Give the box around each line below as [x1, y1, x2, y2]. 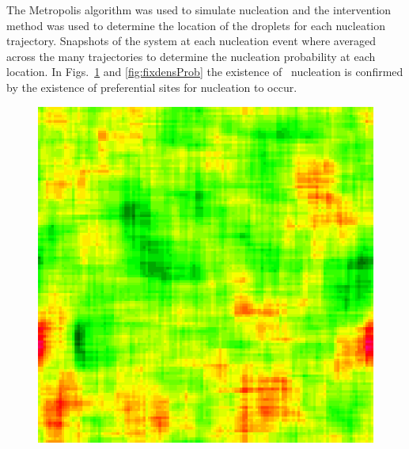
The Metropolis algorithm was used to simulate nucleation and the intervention [6, 2, 392, 17]
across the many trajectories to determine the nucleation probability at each [6, 48, 376, 64]
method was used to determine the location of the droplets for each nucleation [6, 17, 386, 33]
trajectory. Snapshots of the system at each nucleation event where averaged [6, 32, 377, 49]
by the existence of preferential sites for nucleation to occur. [6, 78, 297, 95]
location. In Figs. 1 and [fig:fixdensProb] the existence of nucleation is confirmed [6, 63, 403, 80]
